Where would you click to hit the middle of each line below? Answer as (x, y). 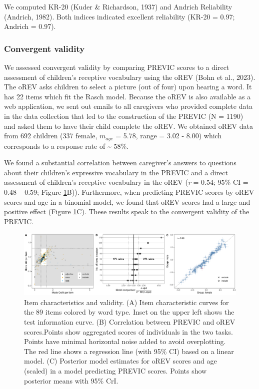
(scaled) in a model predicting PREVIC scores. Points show (115, 370)
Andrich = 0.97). (30, 26)
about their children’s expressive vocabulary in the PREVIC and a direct (116, 172)
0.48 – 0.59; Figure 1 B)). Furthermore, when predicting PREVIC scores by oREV (129, 192)
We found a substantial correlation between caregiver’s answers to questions (120, 163)
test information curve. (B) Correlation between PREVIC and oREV (130, 321)
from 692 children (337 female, (51, 136)
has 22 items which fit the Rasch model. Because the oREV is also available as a (127, 96)
